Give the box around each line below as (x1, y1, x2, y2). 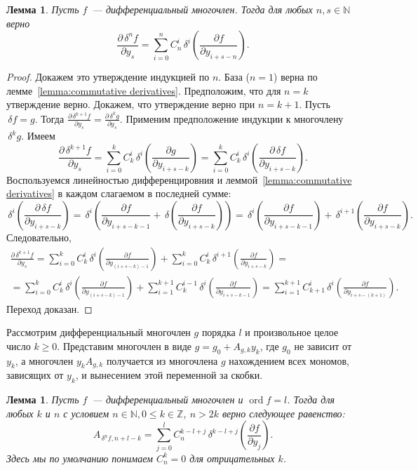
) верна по (274, 69, 318, 84)
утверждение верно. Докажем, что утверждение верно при (6, 97, 255, 112)
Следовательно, (6, 229, 72, 244)
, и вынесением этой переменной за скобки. (75, 368, 263, 382)
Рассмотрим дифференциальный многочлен (6, 325, 191, 340)
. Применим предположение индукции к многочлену (119, 111, 344, 126)
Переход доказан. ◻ (6, 301, 93, 316)
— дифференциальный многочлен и (92, 392, 243, 407)
